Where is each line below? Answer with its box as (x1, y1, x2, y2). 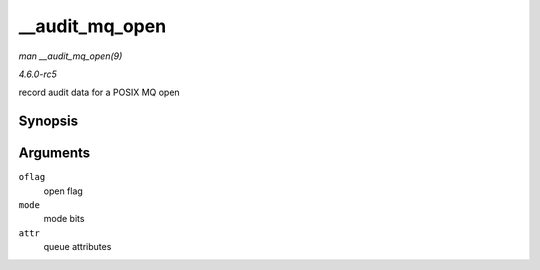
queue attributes (43, 241, 112, 253)
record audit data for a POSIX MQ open (18, 86, 180, 99)
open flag (43, 185, 84, 197)
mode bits (43, 213, 85, 225)
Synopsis (18, 113, 79, 130)
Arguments (18, 145, 91, 162)
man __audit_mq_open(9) (18, 50, 123, 62)
